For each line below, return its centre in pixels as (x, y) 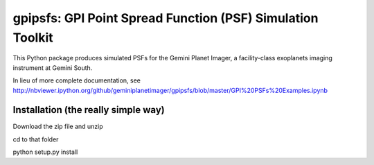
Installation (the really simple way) (89, 110)
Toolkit (33, 37)
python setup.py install (45, 152)
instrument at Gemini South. (53, 68)
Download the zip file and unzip (58, 127)
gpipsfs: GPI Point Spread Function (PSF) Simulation (166, 18)
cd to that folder (36, 139)
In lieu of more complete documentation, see (77, 80)
